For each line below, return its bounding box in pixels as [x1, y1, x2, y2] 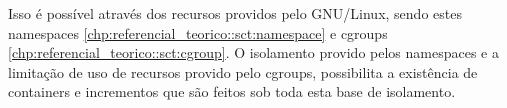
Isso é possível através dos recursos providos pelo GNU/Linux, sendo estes [8, 3, 462, 23]
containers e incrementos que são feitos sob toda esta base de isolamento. [8, 81, 456, 102]
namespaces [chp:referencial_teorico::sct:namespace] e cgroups [8, 22, 388, 43]
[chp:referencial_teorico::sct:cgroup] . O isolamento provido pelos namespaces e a [8, 42, 499, 63]
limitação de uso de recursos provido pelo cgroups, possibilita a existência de [8, 61, 478, 82]
